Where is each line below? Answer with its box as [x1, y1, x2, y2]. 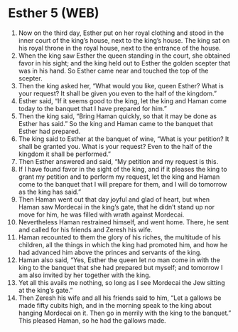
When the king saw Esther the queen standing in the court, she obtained [18, 51, 230, 60]
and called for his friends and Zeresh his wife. [18, 225, 153, 234]
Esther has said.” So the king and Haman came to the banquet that [18, 119, 214, 128]
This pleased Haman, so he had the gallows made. [18, 316, 166, 325]
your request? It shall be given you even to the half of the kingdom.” [18, 89, 217, 98]
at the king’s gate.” [18, 286, 73, 294]
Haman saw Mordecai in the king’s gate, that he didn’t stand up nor [18, 202, 215, 211]
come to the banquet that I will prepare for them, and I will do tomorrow [18, 180, 227, 188]
